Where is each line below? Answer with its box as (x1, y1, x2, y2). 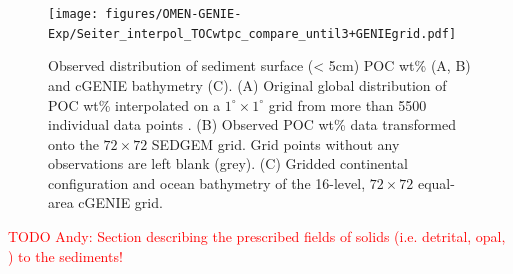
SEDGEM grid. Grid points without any (151, 133, 400, 154)
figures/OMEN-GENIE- (105, 7, 242, 21)
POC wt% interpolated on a (48, 94, 221, 115)
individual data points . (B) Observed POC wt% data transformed (48, 114, 456, 135)
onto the (48, 133, 99, 154)
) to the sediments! (8, 245, 123, 266)
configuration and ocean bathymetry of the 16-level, (48, 172, 366, 193)
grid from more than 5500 (268, 94, 427, 115)
